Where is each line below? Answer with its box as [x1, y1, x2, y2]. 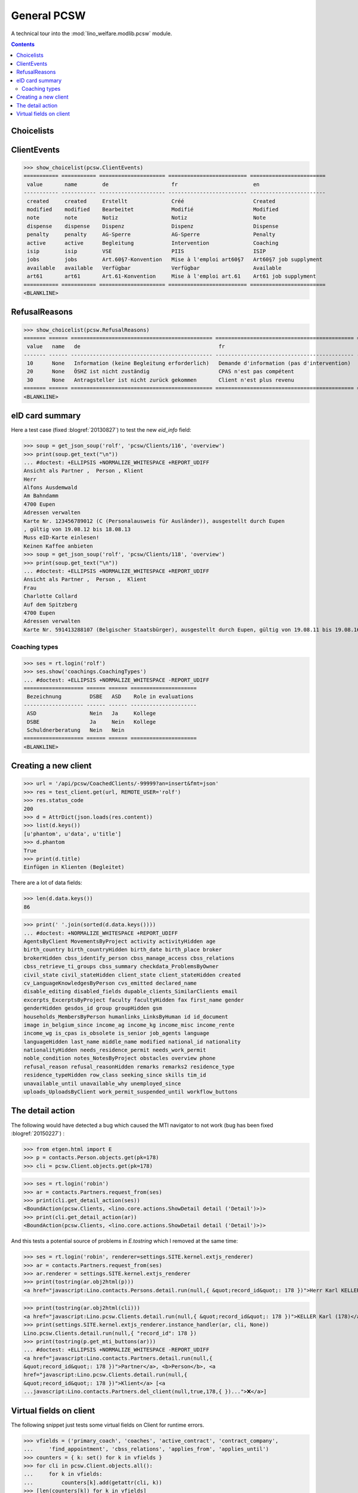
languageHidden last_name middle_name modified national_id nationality [23, 1038, 241, 1045]
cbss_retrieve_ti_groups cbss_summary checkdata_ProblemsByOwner [23, 963, 219, 970]
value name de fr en [27, 181, 260, 188]
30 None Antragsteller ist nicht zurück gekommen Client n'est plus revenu [27, 376, 295, 383]
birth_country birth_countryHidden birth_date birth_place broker [23, 947, 222, 953]
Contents [11, 41, 35, 48]
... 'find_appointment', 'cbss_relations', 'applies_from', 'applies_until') [23, 1446, 270, 1452]
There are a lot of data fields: [11, 879, 83, 886]
